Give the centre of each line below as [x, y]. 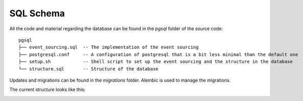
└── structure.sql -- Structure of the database [89, 69]
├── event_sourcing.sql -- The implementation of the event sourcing [109, 47]
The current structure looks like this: [47, 90]
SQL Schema [37, 13]
